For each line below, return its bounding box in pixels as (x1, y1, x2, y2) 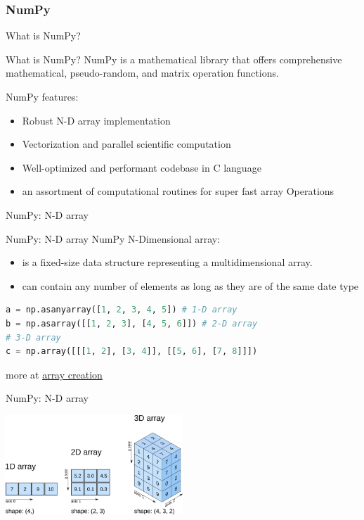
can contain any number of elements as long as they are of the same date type (22, 278, 359, 293)
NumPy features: (6, 89, 79, 103)
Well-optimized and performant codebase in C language (22, 160, 261, 175)
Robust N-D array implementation (22, 113, 171, 127)
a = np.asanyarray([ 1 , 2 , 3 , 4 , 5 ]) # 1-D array (6, 305, 238, 315)
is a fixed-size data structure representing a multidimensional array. (22, 255, 313, 269)
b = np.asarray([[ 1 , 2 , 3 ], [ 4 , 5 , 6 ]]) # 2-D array (6, 318, 258, 329)
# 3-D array (6, 332, 61, 343)
